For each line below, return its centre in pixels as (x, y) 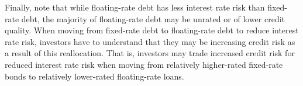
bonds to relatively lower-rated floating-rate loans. (94, 76)
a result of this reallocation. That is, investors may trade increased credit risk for (150, 53)
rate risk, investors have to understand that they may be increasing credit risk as (150, 41)
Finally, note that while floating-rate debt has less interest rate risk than (135, 7)
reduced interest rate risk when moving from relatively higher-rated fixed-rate (144, 64)
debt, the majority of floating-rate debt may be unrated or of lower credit (153, 18)
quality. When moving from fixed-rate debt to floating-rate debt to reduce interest (152, 30)
